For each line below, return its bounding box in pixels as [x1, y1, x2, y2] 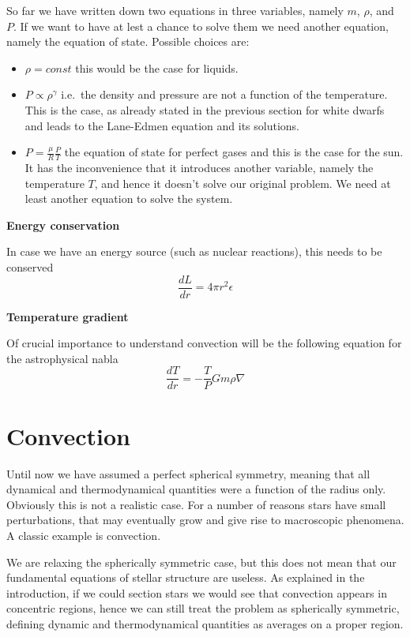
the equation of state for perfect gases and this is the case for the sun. [64, 144, 404, 160]
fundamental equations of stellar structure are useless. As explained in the [6, 569, 365, 586]
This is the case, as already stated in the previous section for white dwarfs [24, 101, 385, 118]
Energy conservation [6, 216, 120, 233]
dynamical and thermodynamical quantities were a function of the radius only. [6, 481, 386, 497]
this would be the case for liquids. [75, 59, 239, 76]
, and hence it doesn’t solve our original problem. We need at [94, 174, 391, 191]
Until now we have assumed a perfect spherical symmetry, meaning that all [6, 465, 371, 481]
